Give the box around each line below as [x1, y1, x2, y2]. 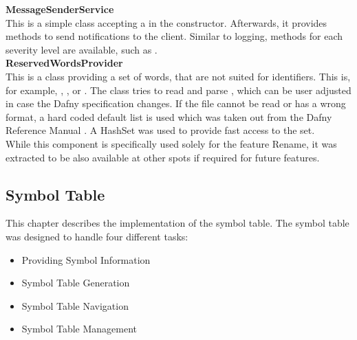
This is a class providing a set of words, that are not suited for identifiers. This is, [6, 69, 351, 83]
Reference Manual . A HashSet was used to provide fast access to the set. [6, 123, 315, 137]
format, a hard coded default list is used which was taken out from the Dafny [6, 109, 332, 124]
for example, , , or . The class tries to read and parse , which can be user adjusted [6, 82, 351, 97]
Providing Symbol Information [21, 252, 151, 267]
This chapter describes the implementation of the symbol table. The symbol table [6, 216, 349, 230]
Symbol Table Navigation [21, 298, 129, 313]
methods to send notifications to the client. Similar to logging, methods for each [6, 29, 343, 43]
